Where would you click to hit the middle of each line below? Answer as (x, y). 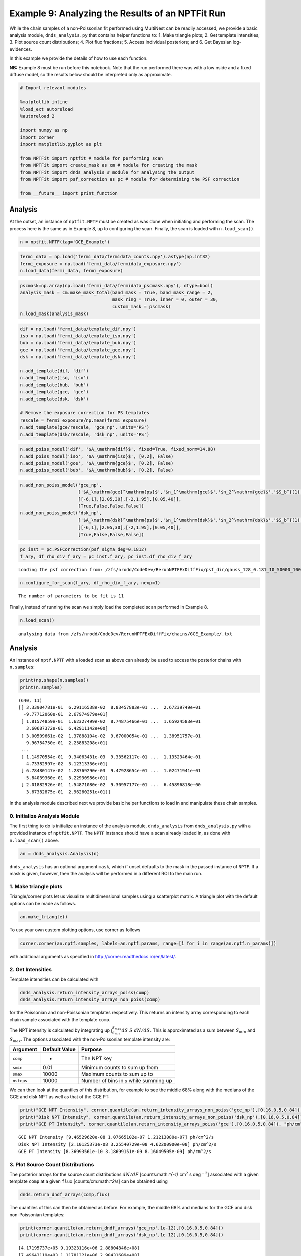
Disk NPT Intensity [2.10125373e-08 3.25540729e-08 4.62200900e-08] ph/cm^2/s (117, 1144)
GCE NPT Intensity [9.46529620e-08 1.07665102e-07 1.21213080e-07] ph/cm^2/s (116, 1137)
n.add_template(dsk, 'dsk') (54, 399)
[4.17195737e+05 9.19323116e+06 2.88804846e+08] (79, 1248)
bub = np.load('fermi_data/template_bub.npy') (78, 343)
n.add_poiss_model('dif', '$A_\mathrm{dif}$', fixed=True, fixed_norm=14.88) (118, 449)
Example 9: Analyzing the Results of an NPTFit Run (117, 13)
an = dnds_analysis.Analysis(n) (60, 853)
